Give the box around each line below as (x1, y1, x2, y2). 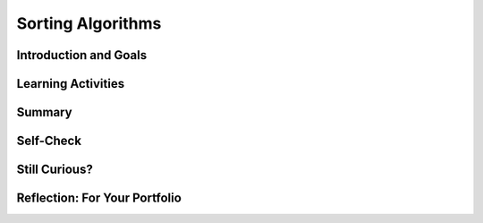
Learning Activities (16, 76, 125, 91)
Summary (16, 105, 72, 120)
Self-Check (16, 133, 82, 149)
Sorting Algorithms (16, 13, 162, 33)
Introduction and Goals (16, 47, 148, 63)
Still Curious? (16, 162, 93, 177)
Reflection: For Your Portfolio (16, 191, 182, 206)
